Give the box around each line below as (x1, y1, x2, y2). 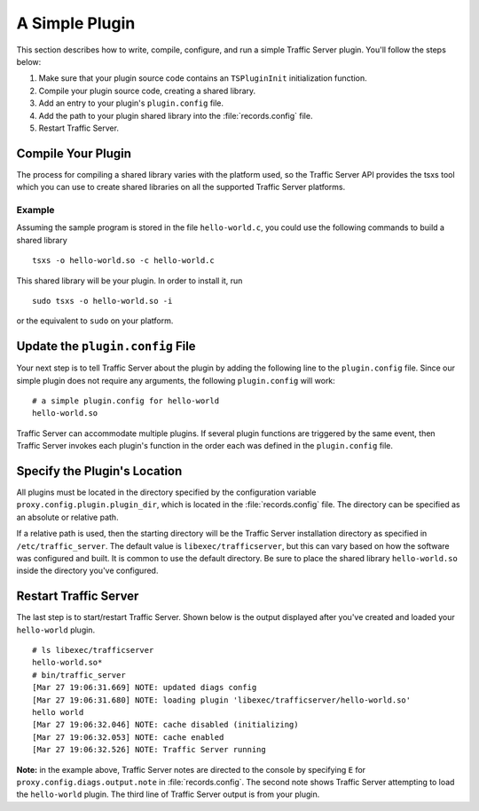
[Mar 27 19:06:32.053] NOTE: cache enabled (32, 732, 224, 742)
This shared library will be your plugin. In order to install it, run (16, 275, 243, 286)
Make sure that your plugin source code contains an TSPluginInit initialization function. (38, 73, 367, 83)
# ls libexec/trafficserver (32, 645, 154, 656)
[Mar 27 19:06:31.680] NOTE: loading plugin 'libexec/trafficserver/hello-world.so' (32, 695, 412, 705)
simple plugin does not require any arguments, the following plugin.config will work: (16, 375, 336, 386)
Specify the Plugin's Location (16, 463, 183, 479)
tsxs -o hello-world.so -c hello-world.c (32, 256, 215, 266)
